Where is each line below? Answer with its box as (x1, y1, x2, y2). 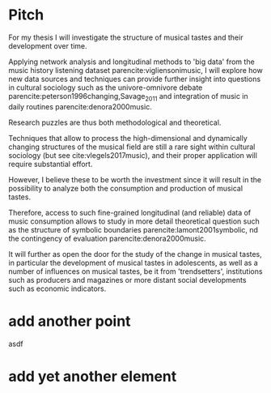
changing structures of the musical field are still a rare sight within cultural (8, 142, 256, 152)
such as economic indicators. (8, 284, 107, 293)
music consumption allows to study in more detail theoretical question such (8, 216, 260, 226)
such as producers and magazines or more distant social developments (8, 275, 247, 284)
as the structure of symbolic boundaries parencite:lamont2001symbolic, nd (8, 224, 259, 234)
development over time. (8, 41, 87, 50)
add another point (8, 312, 131, 330)
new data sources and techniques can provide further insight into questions (8, 74, 261, 83)
